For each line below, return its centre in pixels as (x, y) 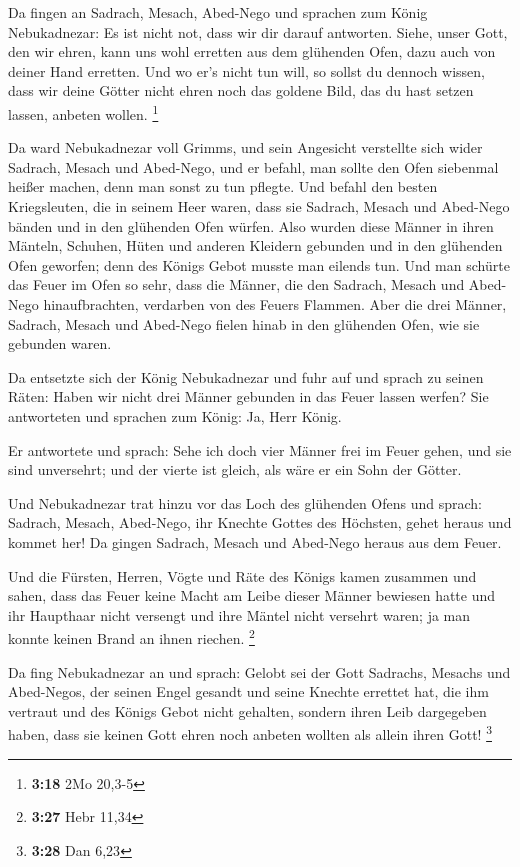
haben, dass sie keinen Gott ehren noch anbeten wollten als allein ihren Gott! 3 (250, 732)
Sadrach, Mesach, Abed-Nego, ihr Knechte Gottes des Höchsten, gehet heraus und (260, 522)
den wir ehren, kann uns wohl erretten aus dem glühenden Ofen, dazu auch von (252, 51)
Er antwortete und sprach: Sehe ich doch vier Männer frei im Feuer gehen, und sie (260, 449)
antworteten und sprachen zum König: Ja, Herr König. (175, 415)
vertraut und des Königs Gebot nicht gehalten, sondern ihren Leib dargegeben (247, 710)
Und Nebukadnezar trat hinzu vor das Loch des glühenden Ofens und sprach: (245, 502)
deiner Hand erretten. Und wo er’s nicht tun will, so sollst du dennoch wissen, (247, 70)
